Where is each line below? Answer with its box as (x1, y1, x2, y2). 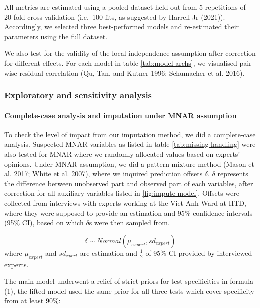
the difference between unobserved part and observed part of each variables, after (4, 178, 253, 188)
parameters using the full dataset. (4, 31, 108, 41)
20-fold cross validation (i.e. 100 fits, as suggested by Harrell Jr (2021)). (4, 11, 225, 22)
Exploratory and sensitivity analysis (4, 89, 152, 101)
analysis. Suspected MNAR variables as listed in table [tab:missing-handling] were (4, 139, 256, 149)
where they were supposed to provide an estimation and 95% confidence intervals (4, 207, 253, 218)
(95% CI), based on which (4, 217, 84, 228)
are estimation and (80, 247, 138, 258)
